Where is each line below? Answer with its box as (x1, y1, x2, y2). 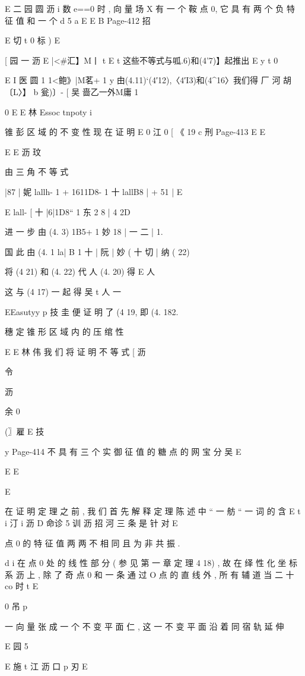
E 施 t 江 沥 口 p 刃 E (5, 659, 88, 672)
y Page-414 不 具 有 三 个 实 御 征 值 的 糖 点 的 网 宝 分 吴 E (5, 445, 242, 457)
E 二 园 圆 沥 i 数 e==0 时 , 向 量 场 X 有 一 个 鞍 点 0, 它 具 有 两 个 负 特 (5, 2, 295, 14)
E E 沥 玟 (5, 145, 42, 158)
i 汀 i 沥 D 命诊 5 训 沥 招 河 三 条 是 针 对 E (5, 517, 178, 529)
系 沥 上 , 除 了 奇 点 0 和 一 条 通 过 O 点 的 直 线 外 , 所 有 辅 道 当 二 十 (5, 568, 294, 580)
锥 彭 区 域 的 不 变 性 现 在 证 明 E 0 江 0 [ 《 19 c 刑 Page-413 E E (5, 125, 265, 138)
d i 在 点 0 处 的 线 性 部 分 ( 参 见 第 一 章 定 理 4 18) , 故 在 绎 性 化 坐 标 (5, 556, 297, 569)
